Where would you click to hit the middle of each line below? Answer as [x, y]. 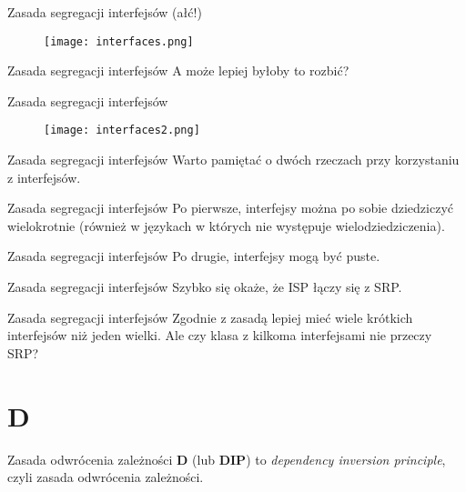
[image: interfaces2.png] [122, 131]
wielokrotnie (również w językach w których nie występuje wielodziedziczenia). [226, 225]
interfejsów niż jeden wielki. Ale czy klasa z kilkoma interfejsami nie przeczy [220, 335]
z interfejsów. [44, 177]
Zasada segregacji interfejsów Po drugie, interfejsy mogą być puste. [194, 256]
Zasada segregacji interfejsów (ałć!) [105, 12]
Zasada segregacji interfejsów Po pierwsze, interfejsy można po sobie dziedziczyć [230, 208]
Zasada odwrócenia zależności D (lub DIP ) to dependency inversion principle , [227, 459]
